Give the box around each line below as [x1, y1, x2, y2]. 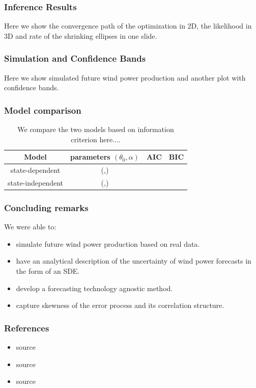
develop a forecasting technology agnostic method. [16, 282, 173, 293]
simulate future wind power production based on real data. [16, 238, 200, 249]
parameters [70, 151, 110, 162]
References [4, 321, 49, 334]
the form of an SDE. [16, 266, 80, 276]
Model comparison [4, 104, 81, 116]
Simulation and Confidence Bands [4, 52, 146, 65]
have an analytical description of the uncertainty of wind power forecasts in [16, 255, 251, 266]
